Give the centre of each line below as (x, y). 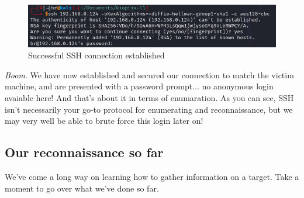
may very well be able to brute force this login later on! (104, 121)
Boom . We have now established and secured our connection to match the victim (149, 74)
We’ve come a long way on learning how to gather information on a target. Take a (152, 177)
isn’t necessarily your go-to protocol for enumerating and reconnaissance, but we (149, 109)
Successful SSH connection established (96, 55)
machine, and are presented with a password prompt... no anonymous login (139, 86)
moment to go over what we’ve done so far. (82, 188)
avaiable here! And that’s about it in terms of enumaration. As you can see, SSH (149, 98)
